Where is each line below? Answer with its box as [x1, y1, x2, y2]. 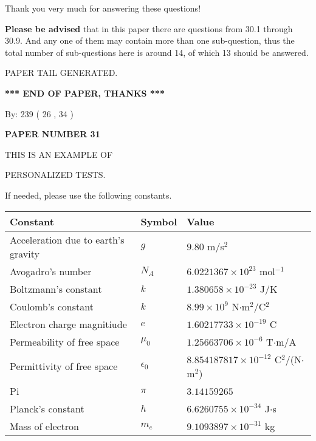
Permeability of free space [10, 334, 120, 349]
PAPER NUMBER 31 [5, 128, 100, 140]
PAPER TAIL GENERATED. [5, 66, 118, 79]
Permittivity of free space [10, 359, 118, 374]
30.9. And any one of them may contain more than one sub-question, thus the [5, 34, 295, 47]
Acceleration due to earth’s [10, 232, 125, 247]
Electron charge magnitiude [10, 316, 127, 331]
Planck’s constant [10, 401, 84, 415]
